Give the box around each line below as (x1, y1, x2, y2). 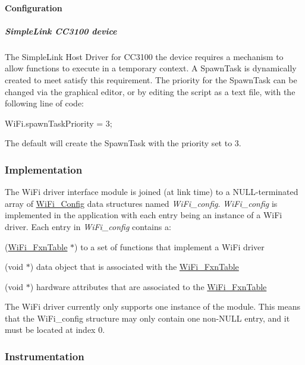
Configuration (5, 1, 62, 14)
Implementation (5, 162, 83, 177)
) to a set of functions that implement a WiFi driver (74, 240, 265, 253)
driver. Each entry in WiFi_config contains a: (5, 220, 171, 232)
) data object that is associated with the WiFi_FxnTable (30, 260, 239, 273)
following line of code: (5, 97, 84, 109)
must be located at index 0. (5, 323, 105, 336)
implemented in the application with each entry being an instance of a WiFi (5, 209, 282, 221)
